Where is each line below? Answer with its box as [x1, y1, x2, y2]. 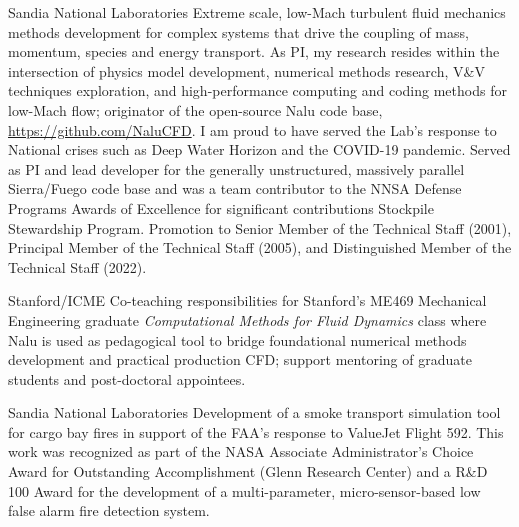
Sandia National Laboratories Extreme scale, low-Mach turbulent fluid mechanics [8, 2, 506, 22]
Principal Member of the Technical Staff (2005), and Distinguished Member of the [8, 237, 512, 258]
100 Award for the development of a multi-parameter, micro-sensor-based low [8, 480, 481, 501]
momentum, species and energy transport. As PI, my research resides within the [8, 41, 500, 62]
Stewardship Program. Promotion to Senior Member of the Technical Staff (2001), [8, 217, 512, 238]
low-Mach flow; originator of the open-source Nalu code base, [8, 99, 383, 120]
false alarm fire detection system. [8, 500, 210, 521]
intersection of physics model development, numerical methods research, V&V [8, 60, 485, 81]
